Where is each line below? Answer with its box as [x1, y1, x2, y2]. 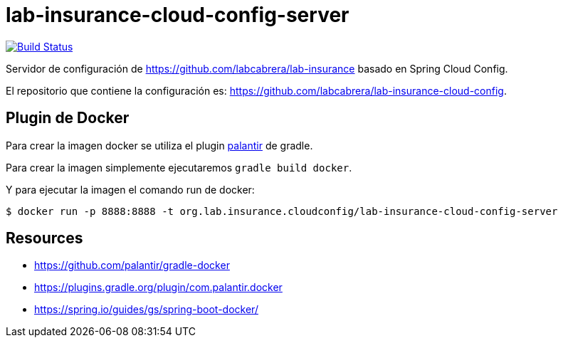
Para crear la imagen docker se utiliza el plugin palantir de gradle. [6, 139, 313, 152]
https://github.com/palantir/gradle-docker [34, 259, 230, 272]
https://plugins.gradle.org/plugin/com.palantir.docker [34, 281, 283, 294]
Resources [6, 229, 83, 248]
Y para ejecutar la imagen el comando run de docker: [6, 183, 255, 196]
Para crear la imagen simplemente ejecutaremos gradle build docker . [6, 161, 352, 174]
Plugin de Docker [6, 109, 130, 127]
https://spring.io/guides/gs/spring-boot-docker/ [34, 303, 258, 316]
